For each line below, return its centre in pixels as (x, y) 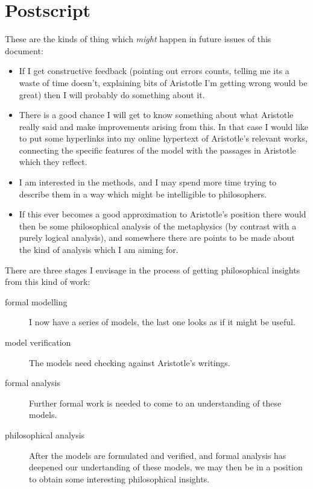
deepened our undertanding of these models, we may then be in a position (166, 467)
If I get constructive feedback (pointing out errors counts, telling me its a (154, 71)
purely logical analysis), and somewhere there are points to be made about (157, 238)
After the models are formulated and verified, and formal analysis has (158, 455)
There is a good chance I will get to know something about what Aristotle (156, 115)
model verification (38, 342)
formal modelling (36, 301)
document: (24, 50)
